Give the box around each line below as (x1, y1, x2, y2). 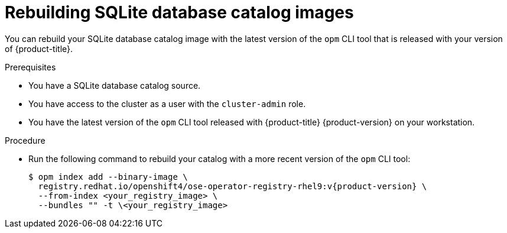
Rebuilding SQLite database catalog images (5, 2, 354, 22)
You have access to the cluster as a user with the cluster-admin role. (28, 98, 306, 109)
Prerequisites (5, 62, 56, 72)
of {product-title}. (5, 43, 73, 54)
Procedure (5, 135, 45, 145)
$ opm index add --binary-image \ (28, 171, 188, 182)
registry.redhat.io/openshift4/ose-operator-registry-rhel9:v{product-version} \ (38, 181, 427, 191)
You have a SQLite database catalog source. (28, 80, 201, 90)
